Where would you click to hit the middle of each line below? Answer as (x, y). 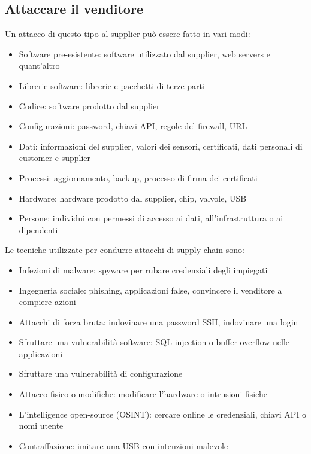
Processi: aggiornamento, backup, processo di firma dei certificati (138, 177)
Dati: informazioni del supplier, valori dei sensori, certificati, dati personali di (161, 146)
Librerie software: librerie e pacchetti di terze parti (112, 85)
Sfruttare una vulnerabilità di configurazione (101, 374)
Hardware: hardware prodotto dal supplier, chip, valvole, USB (133, 198)
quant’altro (39, 65)
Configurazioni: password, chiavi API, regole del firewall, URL (133, 126)
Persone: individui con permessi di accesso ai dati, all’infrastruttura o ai (151, 218)
